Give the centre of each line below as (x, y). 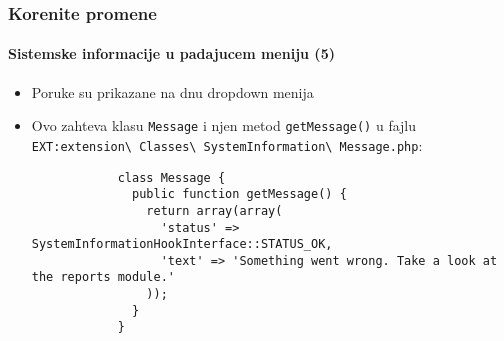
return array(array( (214, 210)
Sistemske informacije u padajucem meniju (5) (171, 53)
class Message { (171, 177)
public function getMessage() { (239, 194)
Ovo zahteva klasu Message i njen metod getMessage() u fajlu (224, 125)
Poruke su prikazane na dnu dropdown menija (172, 91)
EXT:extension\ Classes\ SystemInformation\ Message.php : (227, 144)
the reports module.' (103, 277)
